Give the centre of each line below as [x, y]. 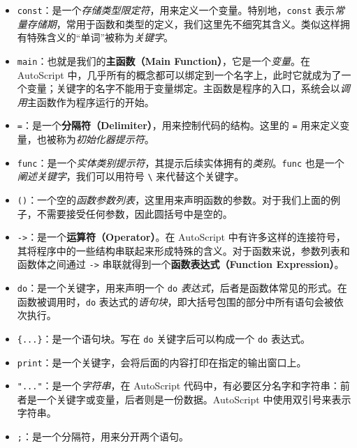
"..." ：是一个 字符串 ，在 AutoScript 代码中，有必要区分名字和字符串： [178, 386]
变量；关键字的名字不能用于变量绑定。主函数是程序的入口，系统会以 [183, 88]
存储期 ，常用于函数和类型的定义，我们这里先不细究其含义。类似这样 [183, 23]
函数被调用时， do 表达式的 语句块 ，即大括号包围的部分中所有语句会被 [175, 301]
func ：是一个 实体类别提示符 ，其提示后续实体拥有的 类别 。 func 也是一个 [181, 162]
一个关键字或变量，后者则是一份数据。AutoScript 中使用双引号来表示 [194, 399]
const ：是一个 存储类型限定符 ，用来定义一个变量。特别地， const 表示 [176, 10]
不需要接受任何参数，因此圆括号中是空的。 [134, 213]
